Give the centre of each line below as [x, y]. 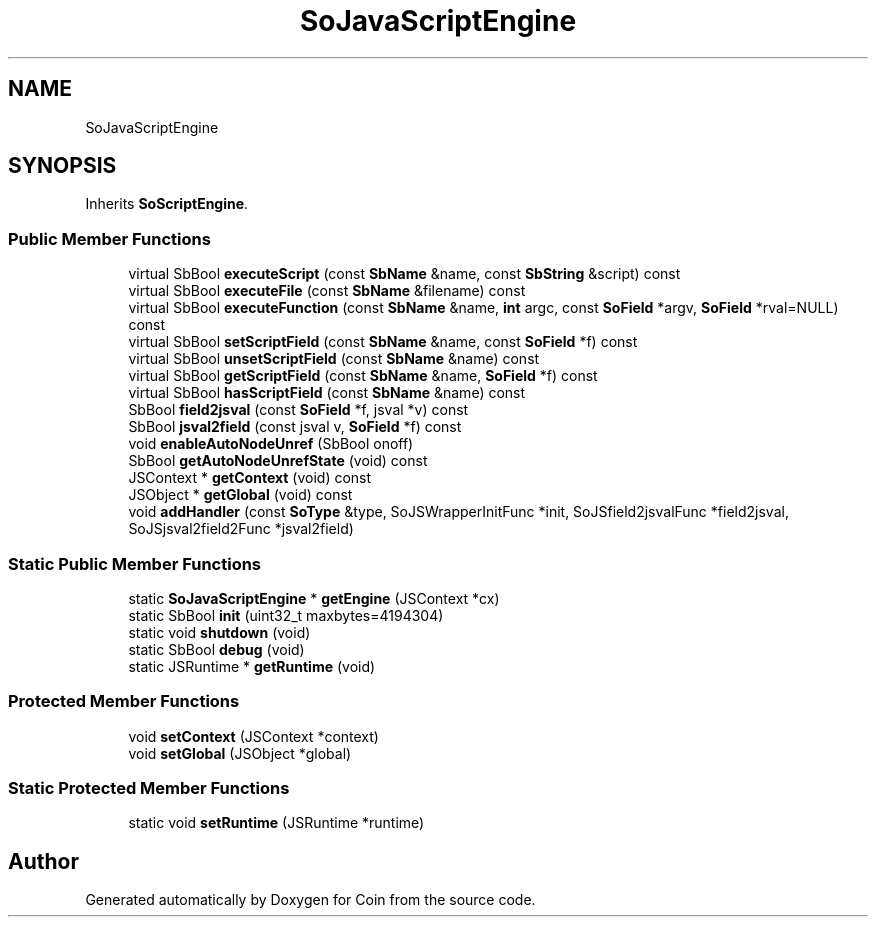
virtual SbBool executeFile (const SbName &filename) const [327, 291]
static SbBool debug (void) [216, 649]
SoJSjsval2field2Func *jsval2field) [241, 529]
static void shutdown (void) [219, 632]
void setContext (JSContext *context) [253, 736]
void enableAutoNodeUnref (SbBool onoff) [271, 444]
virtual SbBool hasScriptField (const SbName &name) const [327, 393]
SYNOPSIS [62, 166]
